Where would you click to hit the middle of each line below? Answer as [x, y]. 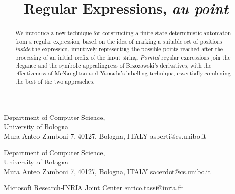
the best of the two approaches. [55, 82]
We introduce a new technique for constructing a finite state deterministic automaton [123, 33]
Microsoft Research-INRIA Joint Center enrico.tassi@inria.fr [94, 187]
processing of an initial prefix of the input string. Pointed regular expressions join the [123, 57]
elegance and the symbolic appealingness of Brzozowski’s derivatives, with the [113, 65]
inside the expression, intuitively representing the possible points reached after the [119, 49]
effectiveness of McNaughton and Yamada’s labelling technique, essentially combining [123, 73]
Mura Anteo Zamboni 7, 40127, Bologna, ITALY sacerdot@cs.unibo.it [107, 171]
